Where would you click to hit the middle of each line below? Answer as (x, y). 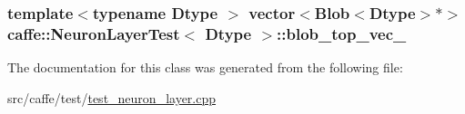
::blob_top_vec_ (342, 33)
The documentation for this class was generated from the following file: (205, 67)
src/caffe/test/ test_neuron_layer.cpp (112, 97)
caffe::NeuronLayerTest (94, 33)
